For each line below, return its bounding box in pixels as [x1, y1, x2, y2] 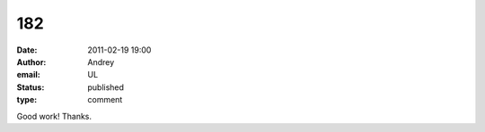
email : [16, 70, 40, 80]
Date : [16, 45, 38, 55]
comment [87, 95, 123, 105]
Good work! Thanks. [16, 111, 93, 121]
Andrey [87, 56, 115, 67]
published [87, 81, 125, 93]
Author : [16, 56, 47, 67]
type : [16, 95, 38, 105]
